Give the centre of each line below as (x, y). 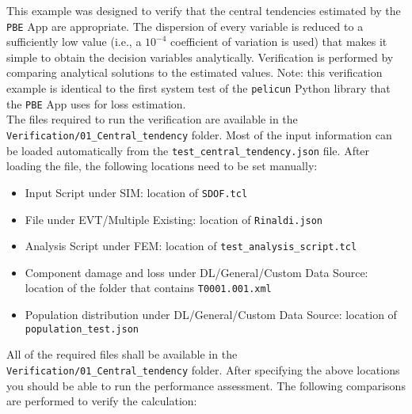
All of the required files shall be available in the (122, 354)
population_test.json (82, 329)
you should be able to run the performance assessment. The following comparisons (206, 385)
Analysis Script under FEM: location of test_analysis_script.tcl (191, 246)
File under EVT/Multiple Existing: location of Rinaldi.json (174, 219)
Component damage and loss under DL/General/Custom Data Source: (196, 272)
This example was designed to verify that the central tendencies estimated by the (204, 10)
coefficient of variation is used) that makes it (279, 42)
